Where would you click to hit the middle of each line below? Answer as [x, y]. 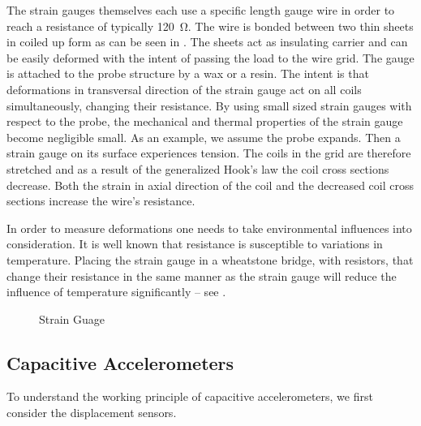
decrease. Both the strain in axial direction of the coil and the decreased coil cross [210, 185]
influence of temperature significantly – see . [116, 292]
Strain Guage [72, 318]
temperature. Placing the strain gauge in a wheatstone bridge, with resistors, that [210, 259]
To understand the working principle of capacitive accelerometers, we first [190, 396]
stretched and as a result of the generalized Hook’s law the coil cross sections [198, 168]
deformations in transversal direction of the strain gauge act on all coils [184, 89]
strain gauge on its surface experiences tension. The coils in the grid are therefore [209, 153]
